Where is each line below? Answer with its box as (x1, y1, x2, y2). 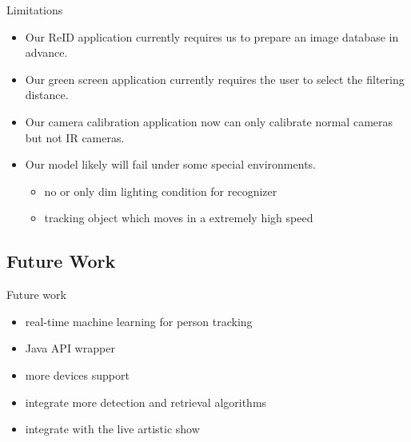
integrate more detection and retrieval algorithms (25, 393, 267, 410)
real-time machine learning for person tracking (25, 313, 253, 329)
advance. (25, 44, 68, 61)
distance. (25, 86, 69, 103)
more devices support (25, 366, 130, 383)
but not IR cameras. (25, 129, 125, 145)
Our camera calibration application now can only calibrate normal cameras (25, 113, 393, 129)
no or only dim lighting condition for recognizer (44, 182, 277, 199)
